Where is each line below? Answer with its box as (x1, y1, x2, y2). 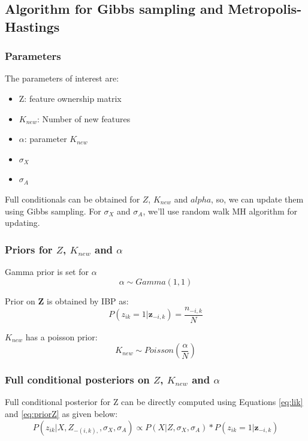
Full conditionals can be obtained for (5, 192, 140, 205)
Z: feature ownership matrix (19, 92, 122, 104)
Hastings (5, 17, 60, 35)
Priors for (5, 241, 53, 256)
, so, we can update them (211, 192, 304, 205)
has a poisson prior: (25, 330, 98, 343)
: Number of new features (37, 112, 131, 125)
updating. (5, 216, 40, 229)
